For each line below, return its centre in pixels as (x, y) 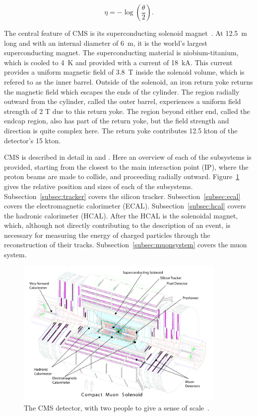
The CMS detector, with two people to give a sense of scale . (117, 407)
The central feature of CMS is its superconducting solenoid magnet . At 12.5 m (126, 33)
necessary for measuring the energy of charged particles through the (107, 235)
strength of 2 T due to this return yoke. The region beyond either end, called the (127, 111)
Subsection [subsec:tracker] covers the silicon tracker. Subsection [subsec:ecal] (122, 196)
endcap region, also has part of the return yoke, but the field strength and (117, 121)
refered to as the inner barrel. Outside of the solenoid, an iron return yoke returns (128, 81)
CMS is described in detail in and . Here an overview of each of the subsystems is (128, 157)
